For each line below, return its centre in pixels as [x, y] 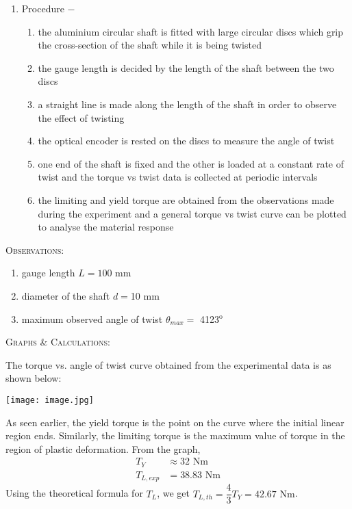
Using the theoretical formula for [74, 493]
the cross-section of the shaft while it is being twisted [150, 45]
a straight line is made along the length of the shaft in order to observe [187, 104]
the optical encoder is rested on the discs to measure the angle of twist [186, 141]
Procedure [43, 8]
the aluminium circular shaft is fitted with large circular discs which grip [191, 31]
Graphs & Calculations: [58, 342]
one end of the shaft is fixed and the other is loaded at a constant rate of [191, 163]
